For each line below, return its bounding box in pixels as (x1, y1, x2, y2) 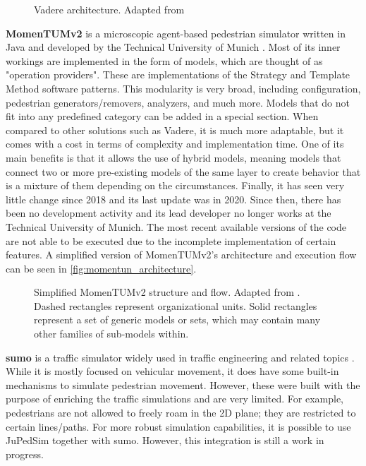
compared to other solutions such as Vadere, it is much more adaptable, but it (6, 122, 344, 137)
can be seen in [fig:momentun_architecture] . (6, 261, 197, 275)
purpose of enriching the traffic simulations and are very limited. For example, (6, 391, 344, 406)
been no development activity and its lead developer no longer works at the (6, 205, 331, 220)
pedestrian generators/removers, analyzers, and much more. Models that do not (6, 95, 350, 109)
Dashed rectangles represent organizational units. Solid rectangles (34, 298, 317, 313)
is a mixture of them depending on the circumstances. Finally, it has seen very (6, 178, 345, 193)
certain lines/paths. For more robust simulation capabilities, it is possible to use (6, 419, 351, 434)
